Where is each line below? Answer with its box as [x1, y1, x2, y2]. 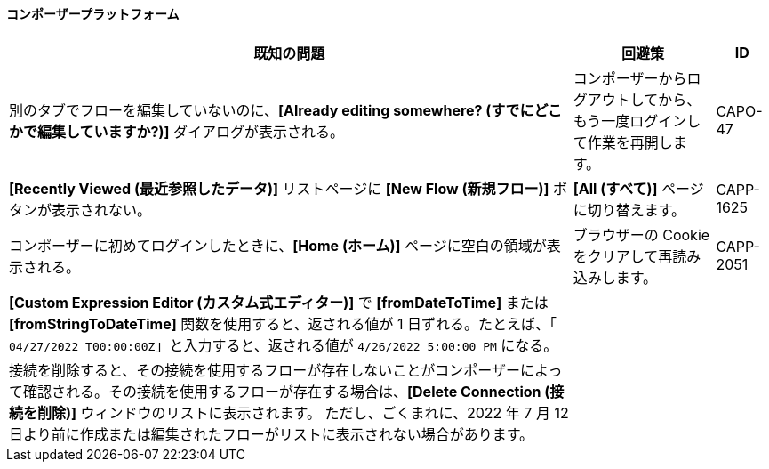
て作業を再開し [573, 133, 673, 151]
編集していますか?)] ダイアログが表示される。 [37, 122, 345, 141]
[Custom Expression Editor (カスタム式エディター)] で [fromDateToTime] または [9, 293, 549, 311]
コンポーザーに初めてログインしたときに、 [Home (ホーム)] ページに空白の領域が [9, 236, 547, 255]
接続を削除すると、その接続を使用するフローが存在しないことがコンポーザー [9, 360, 521, 379]
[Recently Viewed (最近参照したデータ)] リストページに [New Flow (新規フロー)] [9, 179, 549, 198]
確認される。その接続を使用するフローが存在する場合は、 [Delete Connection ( [23, 382, 550, 400]
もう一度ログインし [573, 111, 701, 130]
